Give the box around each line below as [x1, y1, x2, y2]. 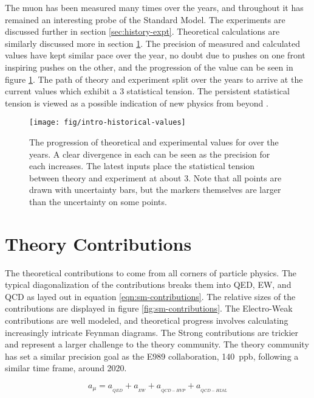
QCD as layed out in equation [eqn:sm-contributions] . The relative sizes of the [5, 290, 296, 302]
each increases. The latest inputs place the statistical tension [29, 159, 255, 172]
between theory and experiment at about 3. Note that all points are [29, 171, 282, 184]
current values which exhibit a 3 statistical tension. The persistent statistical [5, 85, 290, 97]
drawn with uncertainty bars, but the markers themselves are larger [29, 183, 281, 196]
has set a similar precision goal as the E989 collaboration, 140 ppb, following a [5, 349, 299, 362]
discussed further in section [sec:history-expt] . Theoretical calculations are [5, 25, 280, 38]
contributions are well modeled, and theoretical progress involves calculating [5, 314, 288, 327]
